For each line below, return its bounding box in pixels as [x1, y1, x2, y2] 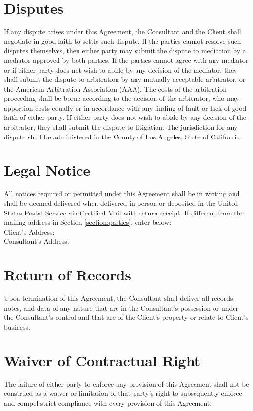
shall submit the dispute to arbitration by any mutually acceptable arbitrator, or [4, 74, 246, 84]
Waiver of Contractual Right [4, 350, 201, 370]
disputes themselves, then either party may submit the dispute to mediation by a [4, 45, 246, 56]
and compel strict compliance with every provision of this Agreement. [4, 397, 212, 408]
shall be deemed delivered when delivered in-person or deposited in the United [4, 197, 238, 208]
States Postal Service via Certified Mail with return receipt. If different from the [4, 207, 244, 217]
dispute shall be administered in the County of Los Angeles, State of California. [4, 131, 242, 141]
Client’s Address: [4, 226, 55, 236]
